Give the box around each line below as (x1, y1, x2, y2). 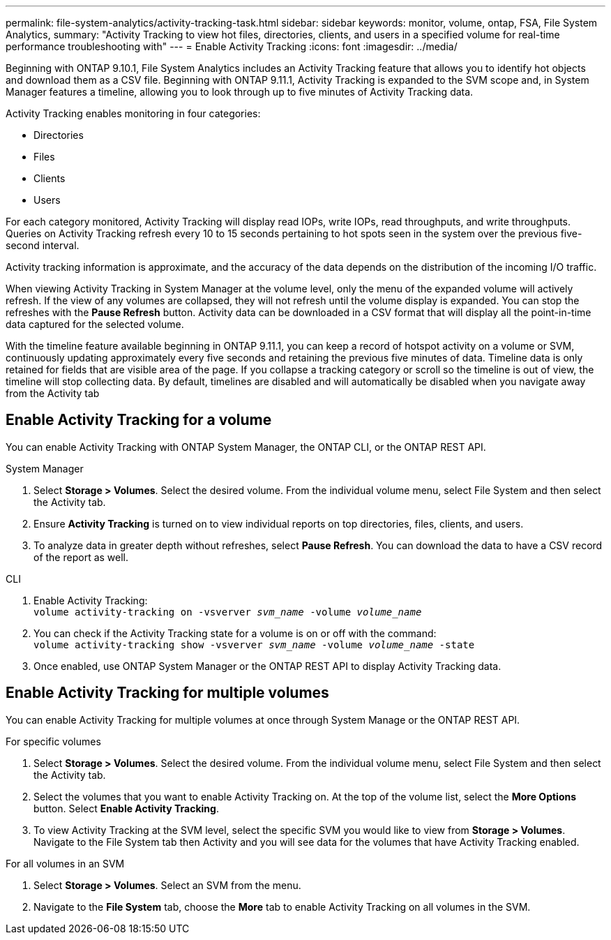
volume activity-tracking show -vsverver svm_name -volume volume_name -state (33, 639, 475, 650)
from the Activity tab (6, 387, 100, 399)
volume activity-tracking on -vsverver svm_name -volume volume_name (33, 606, 422, 618)
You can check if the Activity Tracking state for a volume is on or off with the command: (33, 627, 437, 639)
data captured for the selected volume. (6, 318, 184, 330)
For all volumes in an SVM (6, 857, 125, 870)
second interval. (6, 239, 80, 251)
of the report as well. (33, 551, 129, 563)
